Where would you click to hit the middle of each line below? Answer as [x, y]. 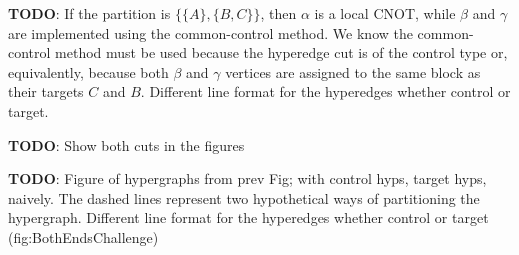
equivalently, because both [88, 71]
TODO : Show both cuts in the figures [126, 144]
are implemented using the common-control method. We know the [210, 32]
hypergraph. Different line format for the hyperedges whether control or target [248, 217]
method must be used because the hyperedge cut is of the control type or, [281, 52]
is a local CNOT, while [385, 13]
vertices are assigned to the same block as [353, 71]
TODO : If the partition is [89, 13]
